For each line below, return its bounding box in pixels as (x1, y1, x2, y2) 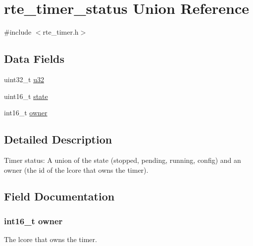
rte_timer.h (43, 27, 79, 37)
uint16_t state (4, 91, 48, 101)
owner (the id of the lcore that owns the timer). (4, 164, 149, 175)
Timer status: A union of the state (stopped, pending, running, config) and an (4, 154, 241, 165)
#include (4, 27, 32, 37)
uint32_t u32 (4, 74, 44, 84)
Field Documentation (4, 189, 115, 204)
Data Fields (4, 51, 65, 66)
